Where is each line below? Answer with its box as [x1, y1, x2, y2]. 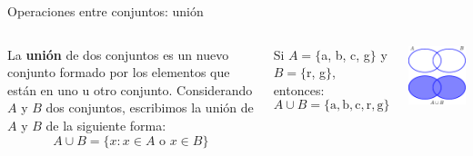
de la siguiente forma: [45, 115, 166, 134]
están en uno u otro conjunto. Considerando [7, 80, 253, 99]
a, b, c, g [321, 44, 370, 63]
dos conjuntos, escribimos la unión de [45, 98, 254, 117]
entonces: [273, 80, 325, 99]
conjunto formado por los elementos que [7, 63, 230, 82]
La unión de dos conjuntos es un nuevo [7, 44, 229, 63]
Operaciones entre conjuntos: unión [7, 2, 204, 20]
